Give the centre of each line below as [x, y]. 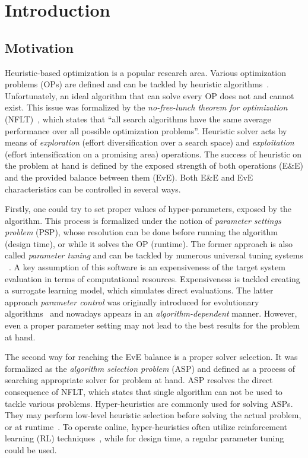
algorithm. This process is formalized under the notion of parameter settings [143, 220]
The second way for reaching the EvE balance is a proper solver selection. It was [151, 357]
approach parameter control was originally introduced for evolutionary [132, 301]
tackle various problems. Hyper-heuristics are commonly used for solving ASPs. [149, 403]
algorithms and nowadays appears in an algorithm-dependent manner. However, [151, 313]
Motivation [39, 47]
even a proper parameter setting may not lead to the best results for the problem [153, 325]
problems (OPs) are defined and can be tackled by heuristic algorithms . [137, 84]
